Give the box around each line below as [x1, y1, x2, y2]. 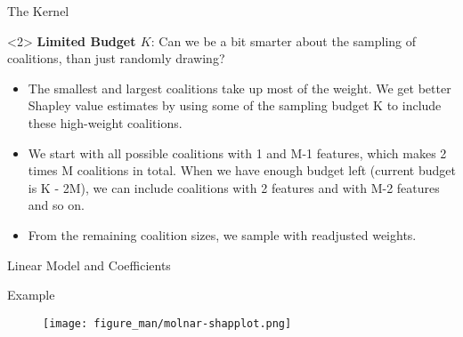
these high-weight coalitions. [28, 113, 183, 132]
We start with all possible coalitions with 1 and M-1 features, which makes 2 [28, 143, 447, 162]
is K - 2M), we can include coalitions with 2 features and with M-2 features [28, 178, 440, 197]
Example [7, 285, 55, 304]
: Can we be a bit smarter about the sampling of [150, 31, 417, 50]
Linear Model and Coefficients [7, 255, 171, 274]
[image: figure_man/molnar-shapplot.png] [43, 317, 292, 330]
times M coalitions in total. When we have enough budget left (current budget [28, 161, 456, 180]
